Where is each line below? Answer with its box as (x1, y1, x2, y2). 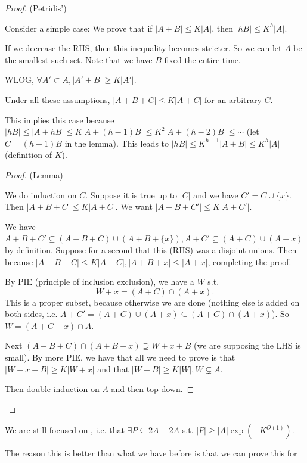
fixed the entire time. (164, 53, 241, 66)
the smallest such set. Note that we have (5, 53, 153, 66)
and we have (193, 188, 238, 201)
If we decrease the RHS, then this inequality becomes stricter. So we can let (5, 42, 282, 54)
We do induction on (5, 188, 77, 201)
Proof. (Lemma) (5, 168, 63, 181)
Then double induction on (5, 383, 100, 395)
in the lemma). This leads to (64, 136, 169, 149)
